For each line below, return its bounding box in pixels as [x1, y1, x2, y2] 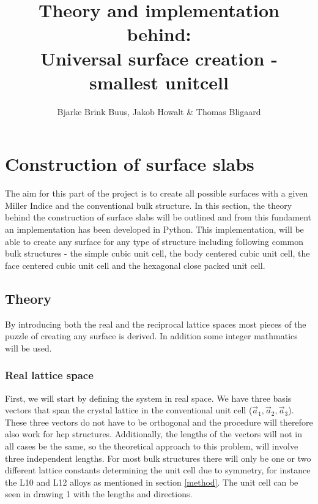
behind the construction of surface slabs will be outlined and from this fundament [5, 211, 312, 224]
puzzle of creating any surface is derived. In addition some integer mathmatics [5, 329, 298, 342]
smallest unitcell [89, 69, 229, 94]
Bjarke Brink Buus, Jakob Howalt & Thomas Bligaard [57, 105, 261, 118]
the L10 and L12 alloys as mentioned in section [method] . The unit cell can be [5, 475, 298, 488]
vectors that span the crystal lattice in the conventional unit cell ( [5, 404, 253, 416]
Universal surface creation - [40, 45, 278, 70]
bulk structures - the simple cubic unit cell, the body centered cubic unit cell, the [5, 247, 310, 260]
